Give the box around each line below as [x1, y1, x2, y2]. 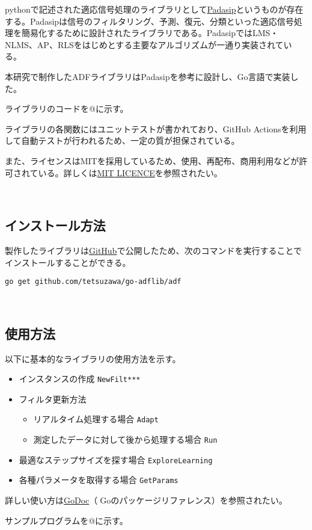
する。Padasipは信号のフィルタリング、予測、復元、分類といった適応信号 [5, 14, 294, 27]
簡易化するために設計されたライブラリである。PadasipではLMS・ [21, 26, 279, 39]
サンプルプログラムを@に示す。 [5, 514, 128, 526]
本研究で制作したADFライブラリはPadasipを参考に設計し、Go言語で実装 [5, 70, 290, 82]
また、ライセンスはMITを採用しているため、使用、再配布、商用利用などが [5, 154, 299, 167]
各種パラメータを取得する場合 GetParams [19, 473, 179, 486]
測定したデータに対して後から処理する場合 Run [33, 433, 218, 446]
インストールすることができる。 [5, 256, 131, 268]
